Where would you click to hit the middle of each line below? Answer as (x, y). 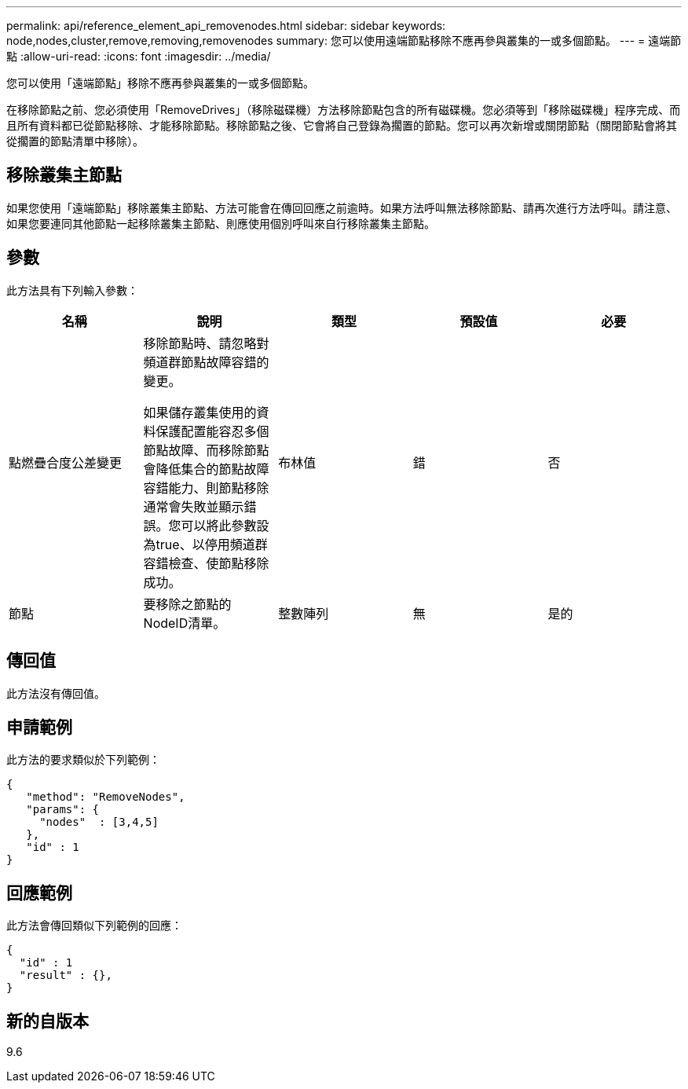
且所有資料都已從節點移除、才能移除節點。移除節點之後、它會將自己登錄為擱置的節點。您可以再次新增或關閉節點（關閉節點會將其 (342, 125)
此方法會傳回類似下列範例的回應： (94, 926)
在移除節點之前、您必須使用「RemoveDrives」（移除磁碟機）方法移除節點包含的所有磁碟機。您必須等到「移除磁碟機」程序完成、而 (344, 110)
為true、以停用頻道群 (205, 544)
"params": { (63, 810)
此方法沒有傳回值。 (56, 693)
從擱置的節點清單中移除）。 (75, 141)
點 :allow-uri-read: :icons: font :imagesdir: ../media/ (139, 56)
